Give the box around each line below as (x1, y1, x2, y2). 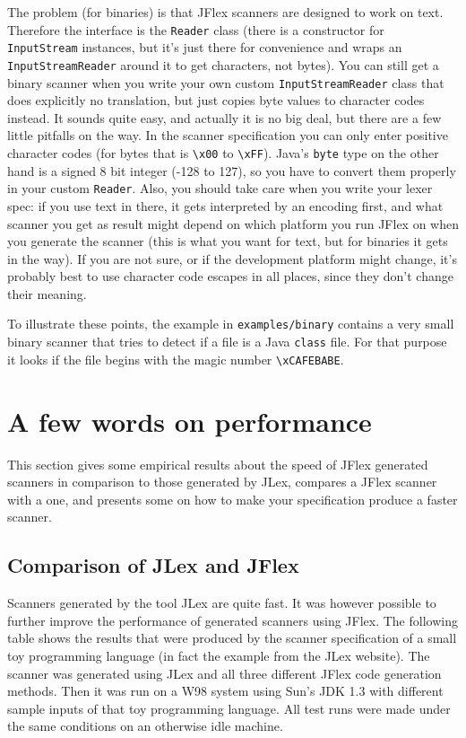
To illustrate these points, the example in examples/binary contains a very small (7, 314, 454, 333)
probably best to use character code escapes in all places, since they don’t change (7, 267, 453, 286)
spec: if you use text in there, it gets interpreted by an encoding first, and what (7, 196, 444, 215)
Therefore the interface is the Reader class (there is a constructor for (7, 20, 384, 39)
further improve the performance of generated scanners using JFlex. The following (7, 611, 458, 629)
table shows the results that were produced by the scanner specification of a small (7, 628, 457, 647)
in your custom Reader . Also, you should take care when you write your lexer (7, 179, 433, 198)
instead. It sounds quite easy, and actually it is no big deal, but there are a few (7, 108, 442, 127)
